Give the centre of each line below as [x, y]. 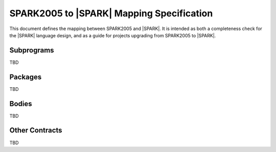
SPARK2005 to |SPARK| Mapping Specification [111, 13]
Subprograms [32, 50]
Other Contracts [36, 130]
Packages [26, 77]
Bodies [21, 104]
